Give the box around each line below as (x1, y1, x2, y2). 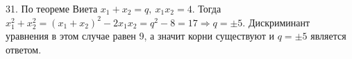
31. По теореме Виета (6, 1, 98, 15)
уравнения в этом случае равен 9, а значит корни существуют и (6, 28, 275, 43)
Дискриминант (248, 15, 310, 29)
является (310, 28, 346, 43)
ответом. (6, 42, 42, 56)
